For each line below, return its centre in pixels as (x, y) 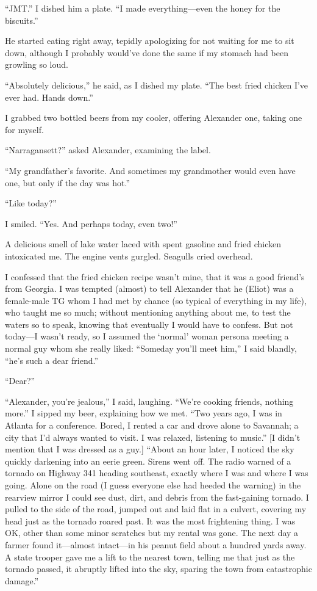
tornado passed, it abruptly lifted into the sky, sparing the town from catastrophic (158, 569)
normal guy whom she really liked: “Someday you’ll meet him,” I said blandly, (151, 348)
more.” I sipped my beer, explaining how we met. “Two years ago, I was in (144, 413)
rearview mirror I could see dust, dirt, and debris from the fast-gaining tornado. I (157, 497)
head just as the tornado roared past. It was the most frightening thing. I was (150, 520)
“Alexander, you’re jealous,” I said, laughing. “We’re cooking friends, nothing (149, 401)
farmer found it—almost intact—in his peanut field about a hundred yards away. (156, 544)
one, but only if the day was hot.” (68, 182)
